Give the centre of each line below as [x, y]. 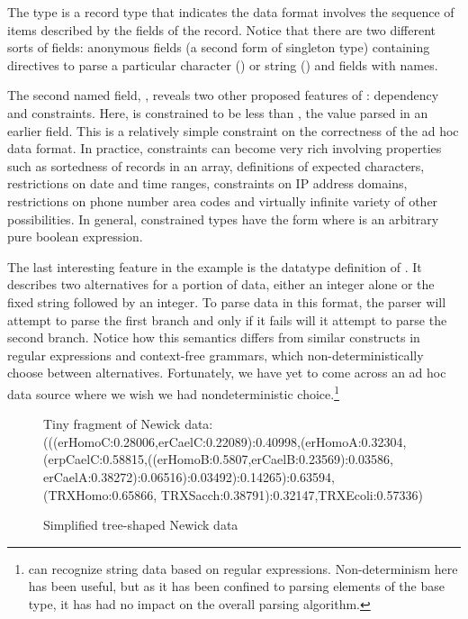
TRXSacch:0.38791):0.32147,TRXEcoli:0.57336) [292, 494]
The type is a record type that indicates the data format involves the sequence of [231, 12]
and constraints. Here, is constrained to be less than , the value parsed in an [218, 112]
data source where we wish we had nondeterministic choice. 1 [173, 392]
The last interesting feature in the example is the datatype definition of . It [215, 266]
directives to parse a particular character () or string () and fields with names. [223, 64]
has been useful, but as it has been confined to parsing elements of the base [236, 586]
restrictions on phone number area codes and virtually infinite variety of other [223, 200]
